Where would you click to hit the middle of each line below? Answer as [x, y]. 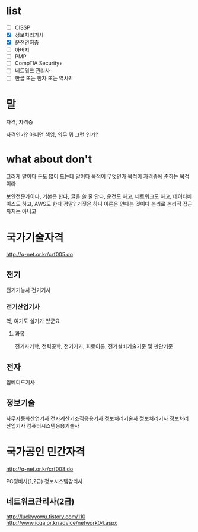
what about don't [49, 159]
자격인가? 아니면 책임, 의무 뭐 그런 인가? [52, 134]
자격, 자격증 [20, 122]
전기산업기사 [23, 306]
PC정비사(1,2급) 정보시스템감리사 [44, 481]
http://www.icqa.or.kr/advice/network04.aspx [62, 522]
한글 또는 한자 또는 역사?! [44, 78]
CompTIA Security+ [39, 63]
